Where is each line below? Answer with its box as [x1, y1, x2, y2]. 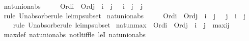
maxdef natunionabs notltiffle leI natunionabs [3, 29, 146, 39]
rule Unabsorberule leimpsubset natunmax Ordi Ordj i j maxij [13, 20, 230, 30]
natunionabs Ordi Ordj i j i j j [3, 1, 143, 11]
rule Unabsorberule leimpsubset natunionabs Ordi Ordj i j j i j [3, 10, 246, 20]
